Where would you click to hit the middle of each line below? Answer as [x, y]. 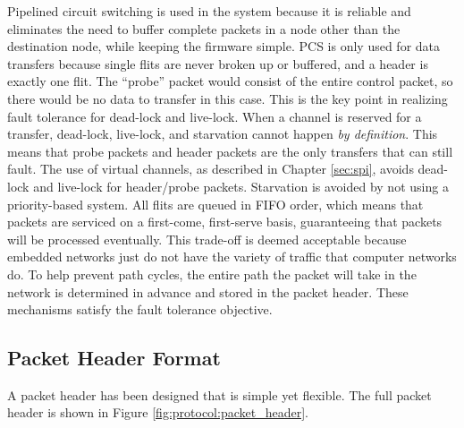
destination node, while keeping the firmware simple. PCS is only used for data [224, 46]
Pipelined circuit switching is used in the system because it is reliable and [209, 11]
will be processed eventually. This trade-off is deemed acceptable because [207, 239]
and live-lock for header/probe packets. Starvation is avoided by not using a [241, 186]
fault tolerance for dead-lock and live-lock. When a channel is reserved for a [215, 116]
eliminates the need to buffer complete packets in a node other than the [204, 28]
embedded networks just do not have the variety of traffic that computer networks [232, 257]
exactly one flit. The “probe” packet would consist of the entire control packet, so [230, 81]
